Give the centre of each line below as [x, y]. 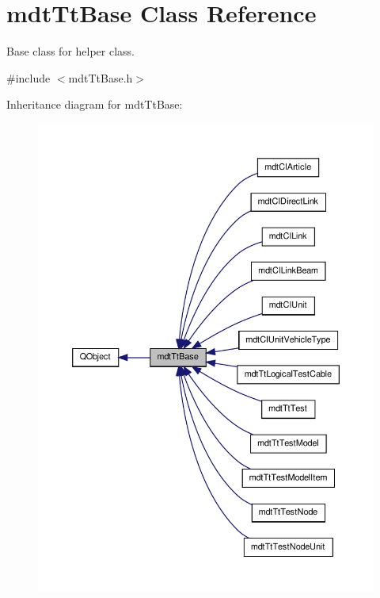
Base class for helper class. [71, 51]
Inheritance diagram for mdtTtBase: [95, 104]
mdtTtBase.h [101, 77]
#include [28, 77]
